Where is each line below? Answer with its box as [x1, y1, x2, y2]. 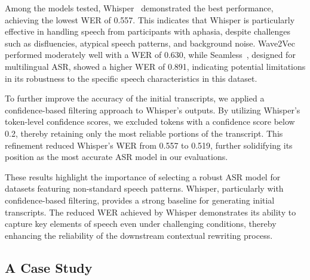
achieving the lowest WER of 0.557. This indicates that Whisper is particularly [5, 13, 295, 26]
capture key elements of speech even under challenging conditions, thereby [5, 217, 277, 230]
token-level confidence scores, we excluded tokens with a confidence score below [5, 115, 295, 128]
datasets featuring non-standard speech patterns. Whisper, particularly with [5, 182, 284, 195]
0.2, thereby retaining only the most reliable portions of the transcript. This [5, 127, 283, 139]
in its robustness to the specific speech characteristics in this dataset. [5, 72, 257, 84]
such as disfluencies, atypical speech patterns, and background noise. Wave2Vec [5, 36, 295, 49]
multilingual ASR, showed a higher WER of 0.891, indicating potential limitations [5, 60, 306, 72]
